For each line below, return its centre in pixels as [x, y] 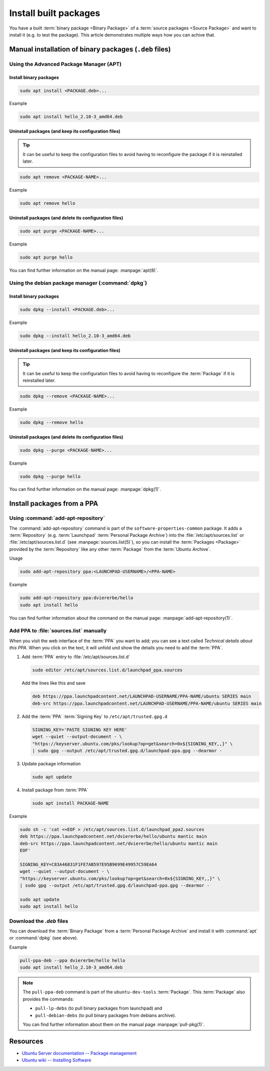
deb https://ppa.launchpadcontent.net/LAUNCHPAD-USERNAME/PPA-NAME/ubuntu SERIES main [142, 696]
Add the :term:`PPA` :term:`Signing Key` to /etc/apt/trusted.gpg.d [94, 716]
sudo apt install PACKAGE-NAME [71, 803]
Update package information [51, 763]
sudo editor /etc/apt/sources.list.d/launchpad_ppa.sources [107, 670]
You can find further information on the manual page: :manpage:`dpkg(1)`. [85, 489]
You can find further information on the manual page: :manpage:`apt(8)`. [84, 270]
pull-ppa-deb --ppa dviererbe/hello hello [72, 960]
